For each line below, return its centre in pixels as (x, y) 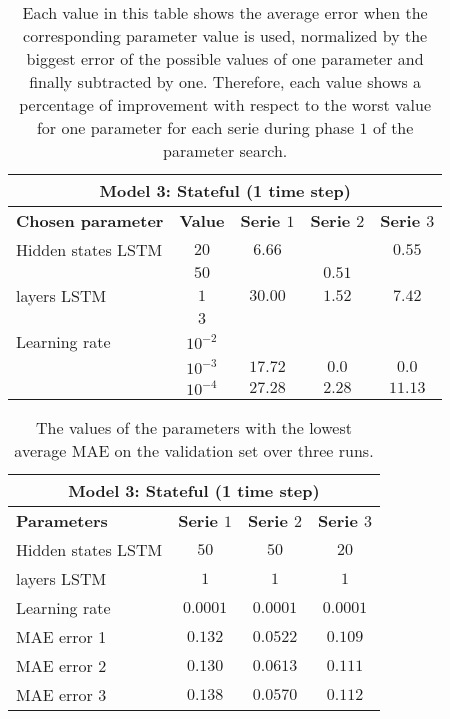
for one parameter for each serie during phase (195, 127)
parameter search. (225, 150)
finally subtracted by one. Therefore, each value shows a (225, 81)
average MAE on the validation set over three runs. (194, 450)
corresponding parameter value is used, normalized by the (225, 35)
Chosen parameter (90, 220)
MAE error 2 (61, 665)
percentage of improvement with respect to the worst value (225, 104)
